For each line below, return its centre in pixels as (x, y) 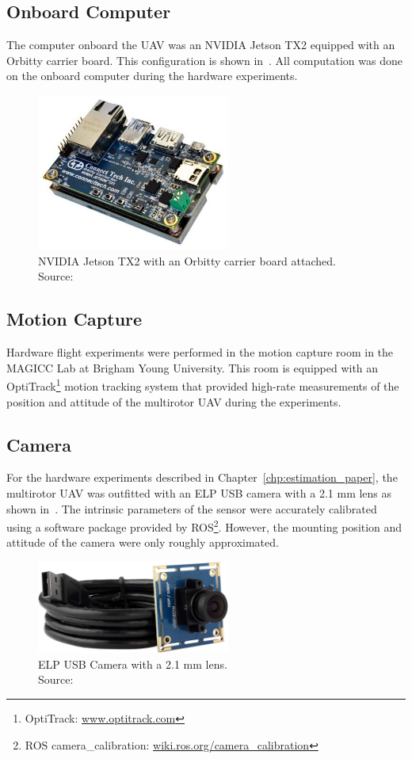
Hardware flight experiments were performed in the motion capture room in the (200, 352)
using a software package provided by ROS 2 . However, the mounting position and (204, 526)
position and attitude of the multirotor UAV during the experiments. (174, 401)
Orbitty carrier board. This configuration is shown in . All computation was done (204, 60)
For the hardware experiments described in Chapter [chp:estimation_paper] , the (202, 477)
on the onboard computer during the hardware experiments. (152, 76)
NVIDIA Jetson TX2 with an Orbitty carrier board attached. (187, 260)
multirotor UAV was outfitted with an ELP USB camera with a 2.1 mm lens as (199, 492)
